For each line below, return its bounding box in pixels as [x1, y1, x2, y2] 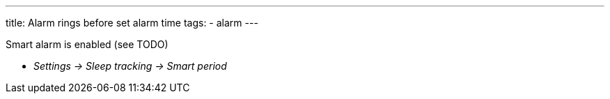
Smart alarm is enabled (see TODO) [6, 38, 169, 50]
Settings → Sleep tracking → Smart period [33, 60, 227, 72]
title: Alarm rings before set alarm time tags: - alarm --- [6, 17, 258, 29]
